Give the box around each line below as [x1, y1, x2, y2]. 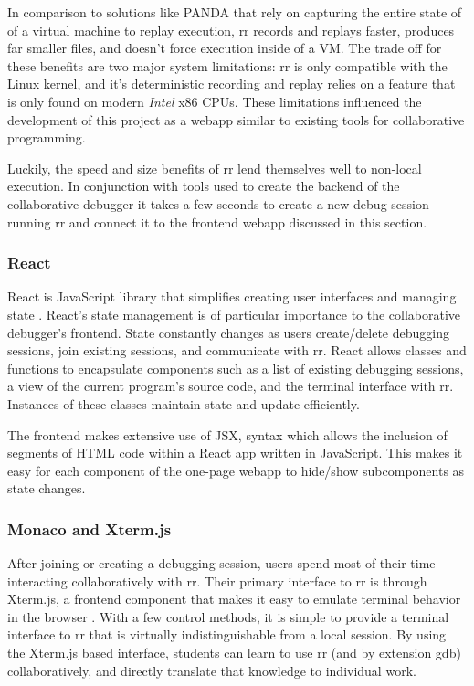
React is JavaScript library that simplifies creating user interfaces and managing [7, 287, 457, 306]
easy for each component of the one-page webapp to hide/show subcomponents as [7, 460, 465, 480]
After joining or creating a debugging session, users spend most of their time [7, 554, 436, 573]
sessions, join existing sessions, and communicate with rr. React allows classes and [7, 341, 467, 360]
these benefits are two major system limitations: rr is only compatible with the [7, 56, 448, 75]
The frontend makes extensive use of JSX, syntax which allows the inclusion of [7, 425, 448, 444]
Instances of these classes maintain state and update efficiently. [7, 394, 360, 413]
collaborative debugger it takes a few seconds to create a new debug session [7, 194, 429, 213]
